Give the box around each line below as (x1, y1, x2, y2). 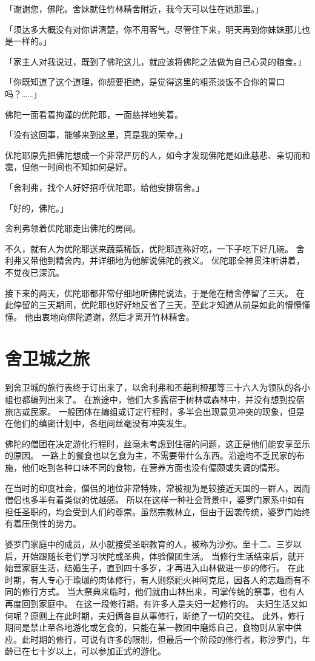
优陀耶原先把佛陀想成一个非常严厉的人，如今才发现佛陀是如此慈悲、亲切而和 (5, 148, 310, 161)
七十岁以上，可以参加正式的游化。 (30, 645, 166, 657)
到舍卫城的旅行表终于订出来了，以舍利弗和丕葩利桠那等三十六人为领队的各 (5, 381, 302, 394)
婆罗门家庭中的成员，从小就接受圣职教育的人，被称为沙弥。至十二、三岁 (5, 537, 293, 550)
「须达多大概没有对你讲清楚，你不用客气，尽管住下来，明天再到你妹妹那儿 (5, 22, 302, 35)
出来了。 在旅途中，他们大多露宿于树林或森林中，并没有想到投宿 (47, 393, 305, 405)
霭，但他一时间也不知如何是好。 (5, 160, 132, 173)
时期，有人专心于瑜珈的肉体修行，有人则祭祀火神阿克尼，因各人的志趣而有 (5, 573, 302, 586)
